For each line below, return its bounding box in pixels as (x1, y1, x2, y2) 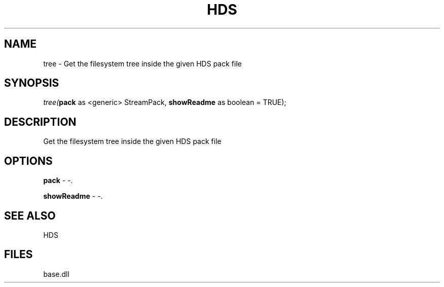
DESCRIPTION (4, 115, 77, 128)
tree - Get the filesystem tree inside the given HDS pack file (43, 59, 242, 68)
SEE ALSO (4, 209, 56, 222)
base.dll (43, 269, 69, 278)
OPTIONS (4, 154, 53, 167)
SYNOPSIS (4, 77, 59, 90)
